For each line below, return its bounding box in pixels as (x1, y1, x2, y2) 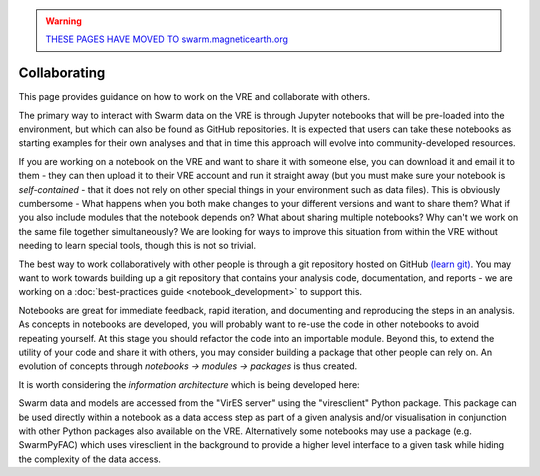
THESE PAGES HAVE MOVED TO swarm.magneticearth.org (45, 33, 289, 45)
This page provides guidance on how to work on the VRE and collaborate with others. (18, 91, 370, 103)
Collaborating (18, 65, 106, 82)
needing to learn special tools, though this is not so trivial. (18, 240, 257, 252)
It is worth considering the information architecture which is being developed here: (18, 378, 360, 390)
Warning (45, 15, 82, 27)
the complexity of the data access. (18, 453, 162, 465)
